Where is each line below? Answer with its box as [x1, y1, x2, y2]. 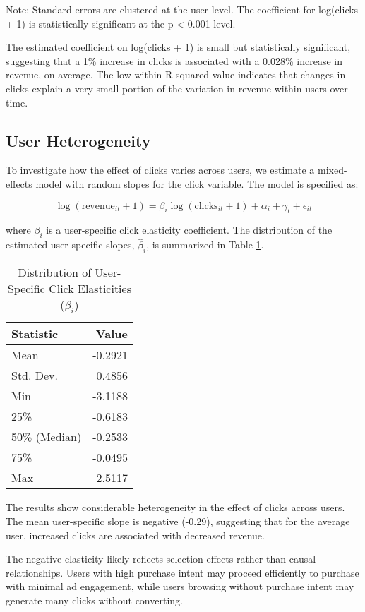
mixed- [317, 162, 347, 177]
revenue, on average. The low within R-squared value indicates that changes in [6, 67, 346, 82]
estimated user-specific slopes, [6, 237, 135, 252]
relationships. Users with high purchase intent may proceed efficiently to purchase [6, 565, 359, 580]
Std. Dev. [11, 367, 59, 384]
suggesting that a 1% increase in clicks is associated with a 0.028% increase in [6, 53, 343, 68]
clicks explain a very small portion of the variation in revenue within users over [6, 80, 348, 95]
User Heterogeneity [6, 129, 151, 151]
